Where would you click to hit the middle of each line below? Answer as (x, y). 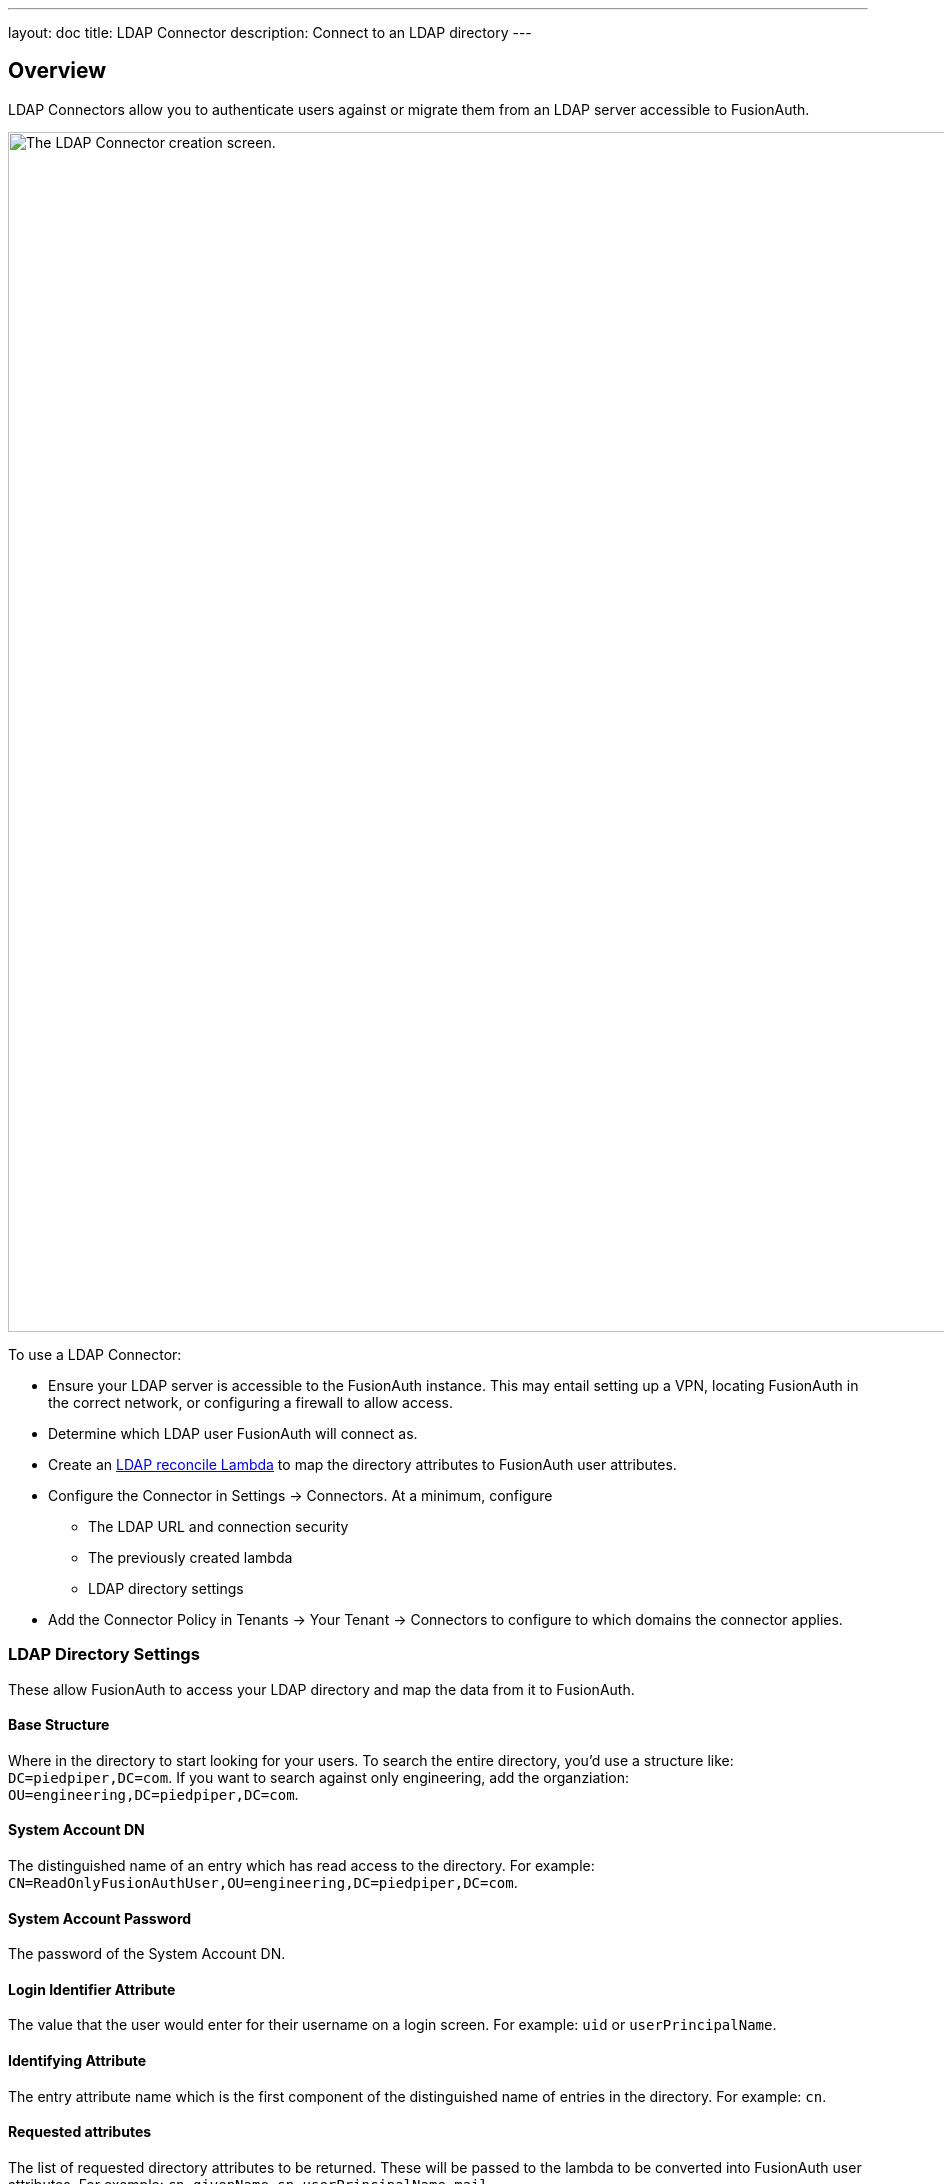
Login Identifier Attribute (92, 1989)
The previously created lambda (190, 1557)
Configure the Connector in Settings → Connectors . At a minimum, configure (300, 1495)
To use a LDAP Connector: (95, 1354)
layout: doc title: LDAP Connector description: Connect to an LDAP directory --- (270, 32)
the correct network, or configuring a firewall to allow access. (250, 1402)
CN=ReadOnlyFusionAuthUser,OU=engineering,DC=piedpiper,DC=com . (263, 1883)
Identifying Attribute (77, 2061)
